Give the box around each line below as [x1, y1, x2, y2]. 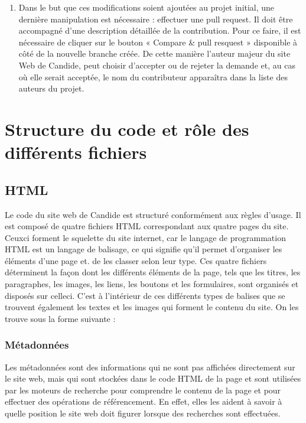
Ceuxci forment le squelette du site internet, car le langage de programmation [5, 231, 286, 243]
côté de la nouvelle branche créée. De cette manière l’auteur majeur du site [18, 47, 291, 60]
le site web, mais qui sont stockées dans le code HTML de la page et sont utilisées [5, 372, 301, 385]
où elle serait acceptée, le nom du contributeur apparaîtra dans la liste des [18, 70, 288, 83]
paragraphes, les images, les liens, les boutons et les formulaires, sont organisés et [5, 278, 299, 290]
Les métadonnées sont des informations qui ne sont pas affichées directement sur [5, 360, 295, 373]
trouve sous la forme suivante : [5, 312, 116, 324]
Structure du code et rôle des [5, 116, 249, 141]
